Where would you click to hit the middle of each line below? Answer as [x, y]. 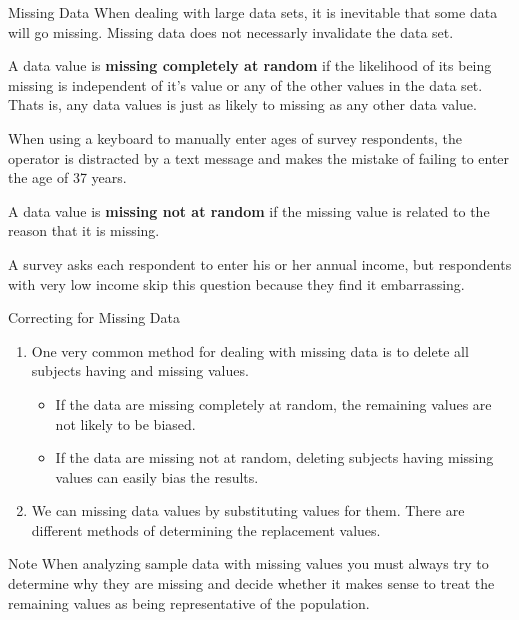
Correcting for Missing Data [94, 317]
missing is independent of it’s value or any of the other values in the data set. [245, 84]
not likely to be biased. [125, 423]
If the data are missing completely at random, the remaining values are [273, 403]
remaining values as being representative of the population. [189, 602]
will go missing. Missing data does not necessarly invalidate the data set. [231, 31]
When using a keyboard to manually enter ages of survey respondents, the [235, 137]
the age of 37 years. [67, 177]
